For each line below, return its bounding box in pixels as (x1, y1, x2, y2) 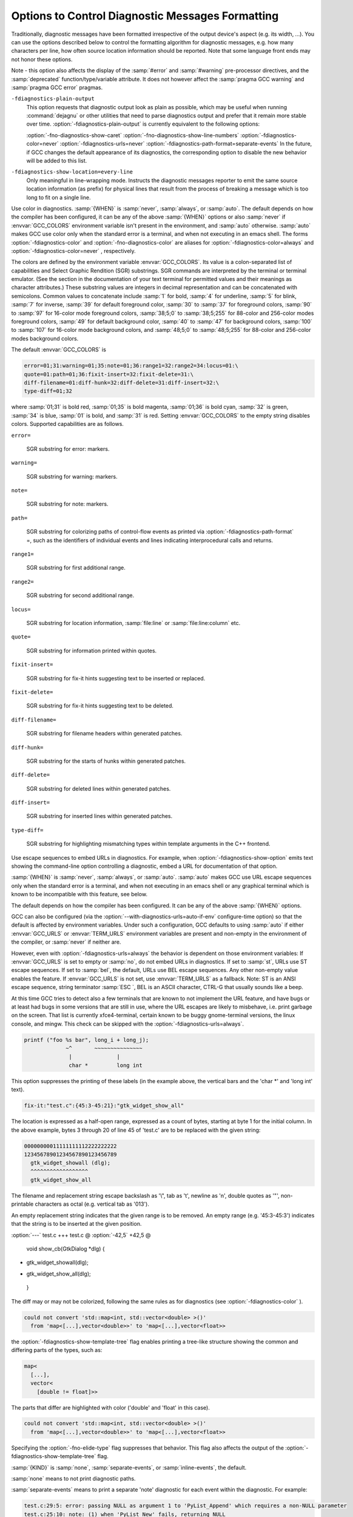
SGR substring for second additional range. (26, 592, 135, 599)
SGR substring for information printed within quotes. (26, 647, 157, 654)
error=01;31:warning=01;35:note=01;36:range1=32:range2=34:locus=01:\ (24, 362, 239, 370)
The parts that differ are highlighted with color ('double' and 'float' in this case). (11, 1404, 210, 1411)
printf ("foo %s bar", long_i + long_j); (24, 1036, 149, 1043)
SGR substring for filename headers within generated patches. (26, 730, 183, 737)
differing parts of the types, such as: (11, 1346, 103, 1354)
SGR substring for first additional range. (26, 564, 126, 572)
